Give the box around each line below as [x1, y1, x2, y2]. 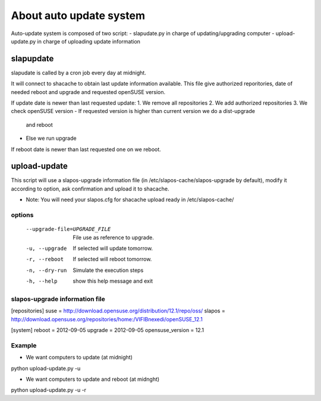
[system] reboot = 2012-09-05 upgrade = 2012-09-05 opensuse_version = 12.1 [11, 327, 204, 334]
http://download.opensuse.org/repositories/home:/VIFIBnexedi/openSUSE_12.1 [11, 315, 203, 322]
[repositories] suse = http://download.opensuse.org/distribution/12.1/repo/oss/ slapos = [11, 307, 225, 315]
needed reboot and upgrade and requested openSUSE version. [11, 88, 166, 95]
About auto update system [11, 9, 146, 22]
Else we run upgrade [26, 134, 77, 142]
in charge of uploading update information [37, 37, 141, 45]
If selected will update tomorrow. [73, 245, 153, 252]
